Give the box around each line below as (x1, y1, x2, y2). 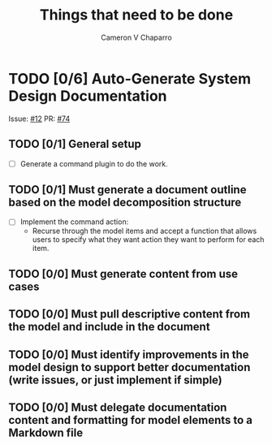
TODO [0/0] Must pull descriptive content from (8, 307, 250, 322)
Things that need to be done (39, 6, 234, 24)
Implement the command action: (19, 217, 129, 227)
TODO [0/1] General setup (8, 137, 142, 151)
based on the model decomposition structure (8, 195, 242, 209)
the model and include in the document (8, 320, 210, 334)
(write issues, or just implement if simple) (8, 373, 222, 387)
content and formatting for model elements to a (8, 413, 253, 427)
